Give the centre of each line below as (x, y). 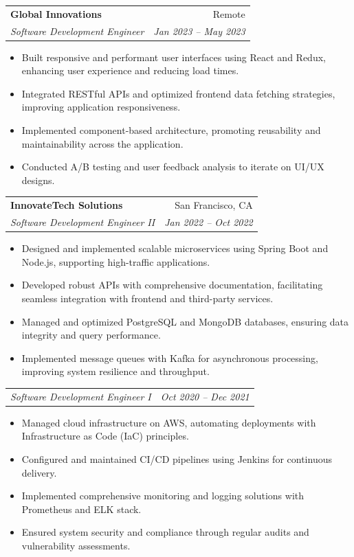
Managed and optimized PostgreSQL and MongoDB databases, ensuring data (185, 321)
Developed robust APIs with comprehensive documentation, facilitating (172, 285)
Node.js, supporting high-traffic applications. (116, 261)
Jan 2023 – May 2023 (199, 31)
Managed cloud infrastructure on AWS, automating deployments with (169, 422)
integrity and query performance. (91, 335)
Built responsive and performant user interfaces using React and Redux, (174, 57)
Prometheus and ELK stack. (81, 509)
